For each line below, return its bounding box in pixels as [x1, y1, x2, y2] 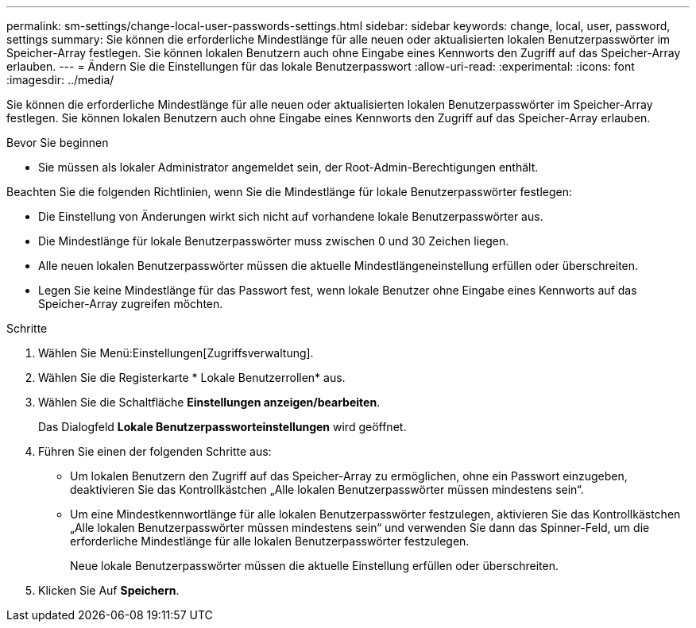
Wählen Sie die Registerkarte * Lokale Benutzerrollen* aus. [38, 371, 346, 384]
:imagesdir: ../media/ [6, 73, 114, 87]
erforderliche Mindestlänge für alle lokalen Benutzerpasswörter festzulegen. [70, 534, 470, 548]
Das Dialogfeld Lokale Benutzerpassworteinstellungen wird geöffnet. [38, 420, 407, 433]
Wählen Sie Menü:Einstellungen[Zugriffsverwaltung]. [38, 346, 314, 360]
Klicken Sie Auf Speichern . [38, 584, 180, 597]
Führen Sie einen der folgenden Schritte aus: [38, 445, 272, 458]
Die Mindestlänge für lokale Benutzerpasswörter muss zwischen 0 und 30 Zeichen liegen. [38, 234, 509, 248]
